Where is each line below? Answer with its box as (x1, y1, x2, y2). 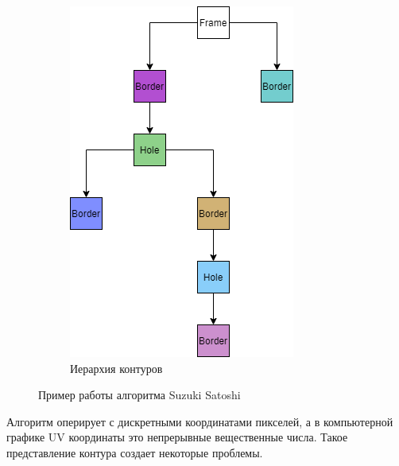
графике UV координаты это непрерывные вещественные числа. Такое (6, 429, 348, 445)
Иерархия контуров (70, 359, 163, 376)
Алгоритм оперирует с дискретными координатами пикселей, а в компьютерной (6, 413, 393, 429)
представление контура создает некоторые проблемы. (6, 444, 263, 460)
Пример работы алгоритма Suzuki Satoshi (38, 386, 241, 403)
